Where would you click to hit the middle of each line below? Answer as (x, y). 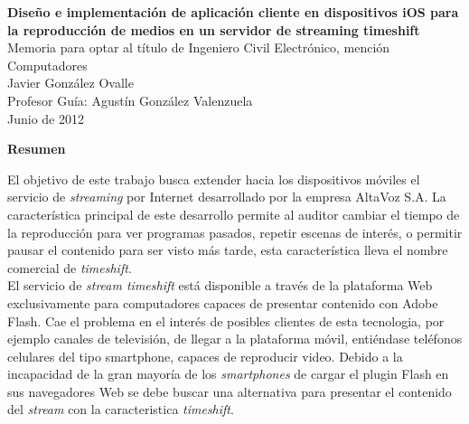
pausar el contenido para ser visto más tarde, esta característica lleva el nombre (228, 250)
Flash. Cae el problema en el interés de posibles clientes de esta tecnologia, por (226, 320)
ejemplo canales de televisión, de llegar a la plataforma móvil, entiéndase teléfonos (235, 339)
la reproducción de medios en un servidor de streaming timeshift (214, 29)
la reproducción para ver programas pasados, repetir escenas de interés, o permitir (235, 232)
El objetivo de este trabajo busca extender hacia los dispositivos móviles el (214, 179)
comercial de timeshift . (70, 267)
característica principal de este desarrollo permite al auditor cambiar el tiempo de (234, 214)
